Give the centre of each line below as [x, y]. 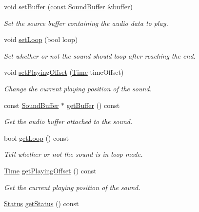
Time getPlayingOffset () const [50, 170]
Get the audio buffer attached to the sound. [68, 121]
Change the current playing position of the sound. [78, 88]
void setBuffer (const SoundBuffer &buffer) [68, 6]
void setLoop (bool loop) [41, 39]
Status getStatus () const [41, 203]
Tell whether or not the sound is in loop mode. [73, 154]
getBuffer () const [93, 105]
